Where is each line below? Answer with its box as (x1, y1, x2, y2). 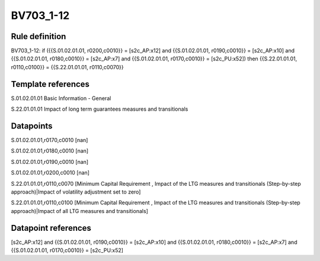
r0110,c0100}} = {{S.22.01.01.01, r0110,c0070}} (11, 63, 124, 70)
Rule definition (11, 31, 66, 41)
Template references (11, 79, 90, 89)
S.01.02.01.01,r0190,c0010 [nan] (11, 158, 89, 165)
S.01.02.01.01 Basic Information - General (11, 95, 111, 102)
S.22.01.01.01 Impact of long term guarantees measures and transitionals (11, 105, 188, 112)
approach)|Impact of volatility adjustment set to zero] (11, 188, 141, 195)
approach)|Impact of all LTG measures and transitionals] (11, 207, 148, 214)
